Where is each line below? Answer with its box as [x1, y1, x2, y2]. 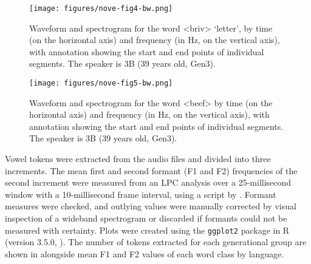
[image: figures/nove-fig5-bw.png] [29, 79, 173, 88]
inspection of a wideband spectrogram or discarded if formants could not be [5, 212, 287, 225]
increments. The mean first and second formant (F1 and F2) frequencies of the [5, 164, 298, 177]
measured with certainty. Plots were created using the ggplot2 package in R [5, 223, 290, 236]
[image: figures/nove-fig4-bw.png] [29, 4, 173, 13]
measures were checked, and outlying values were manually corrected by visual [5, 200, 296, 212]
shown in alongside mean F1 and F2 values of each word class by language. [5, 247, 284, 260]
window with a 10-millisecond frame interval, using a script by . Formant [5, 188, 276, 200]
